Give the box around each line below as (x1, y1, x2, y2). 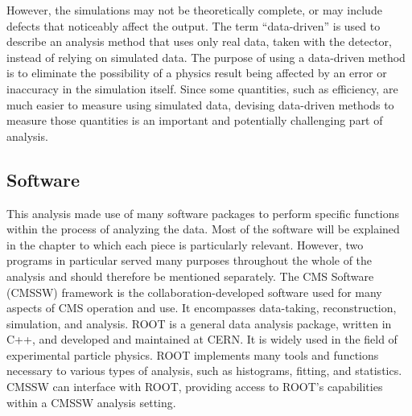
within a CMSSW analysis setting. (6, 393, 176, 410)
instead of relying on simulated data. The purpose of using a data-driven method (6, 48, 406, 65)
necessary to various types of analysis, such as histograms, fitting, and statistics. (6, 362, 402, 379)
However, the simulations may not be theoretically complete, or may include (6, 2, 382, 18)
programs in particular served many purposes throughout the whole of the (6, 252, 373, 269)
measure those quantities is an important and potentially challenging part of (6, 112, 383, 129)
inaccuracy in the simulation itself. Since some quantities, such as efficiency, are (6, 80, 398, 97)
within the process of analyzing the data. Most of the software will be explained (6, 220, 400, 237)
